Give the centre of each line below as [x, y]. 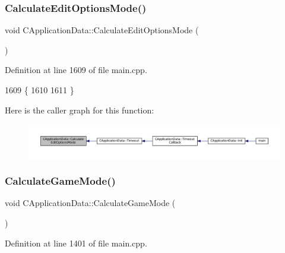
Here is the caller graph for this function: [80, 110]
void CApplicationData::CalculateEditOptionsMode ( [102, 30]
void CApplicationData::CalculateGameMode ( [90, 203]
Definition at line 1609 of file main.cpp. [76, 70]
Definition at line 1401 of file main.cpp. [76, 243]
